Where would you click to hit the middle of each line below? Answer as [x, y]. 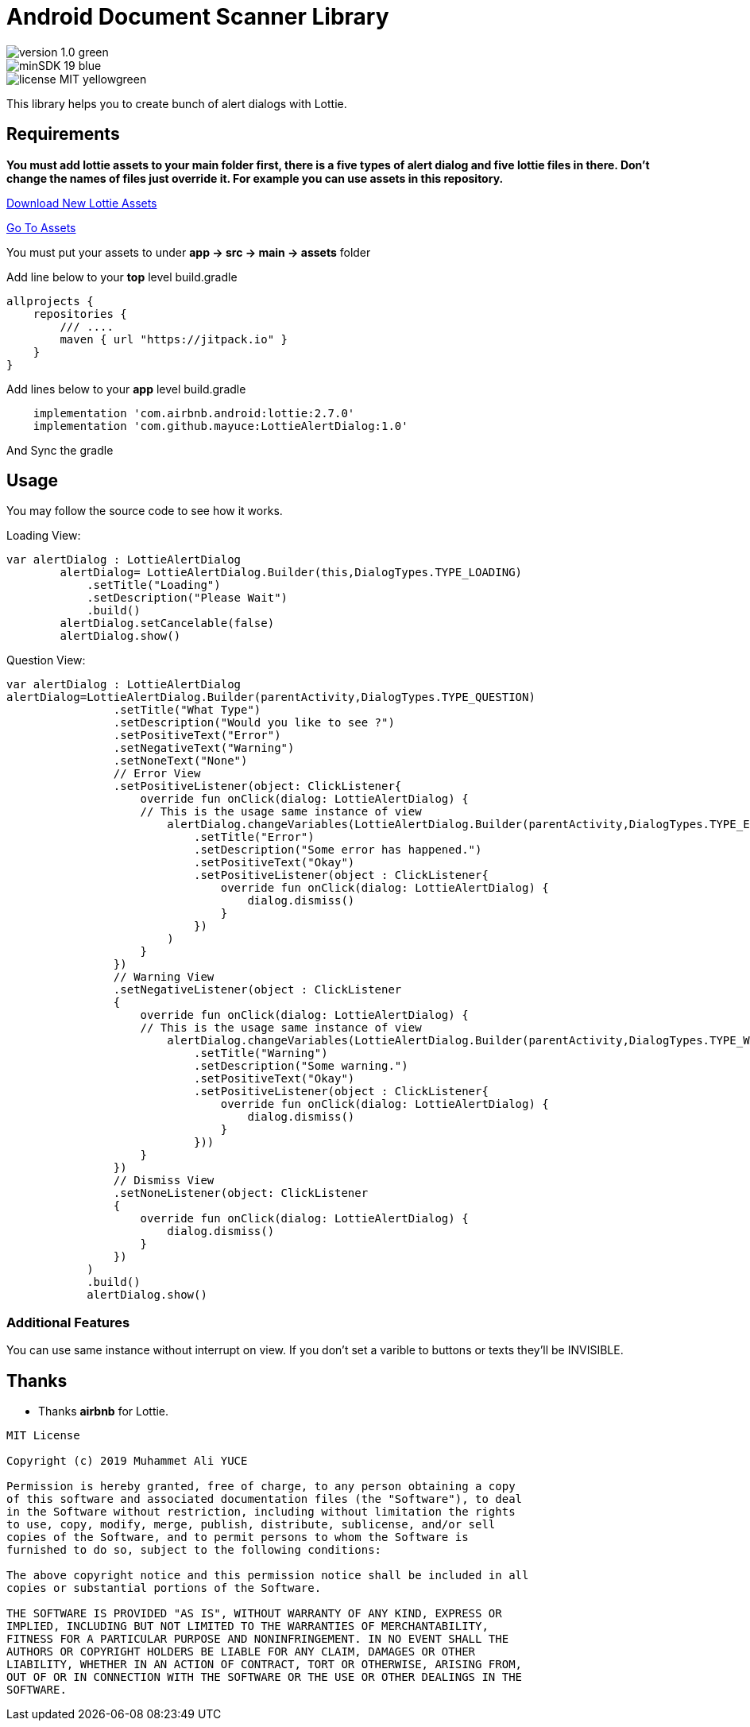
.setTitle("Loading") [154, 585]
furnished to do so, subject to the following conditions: [194, 1550]
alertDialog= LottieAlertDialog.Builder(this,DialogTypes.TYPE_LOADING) [291, 573]
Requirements [63, 134]
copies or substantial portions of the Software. [164, 1588]
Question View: [46, 660]
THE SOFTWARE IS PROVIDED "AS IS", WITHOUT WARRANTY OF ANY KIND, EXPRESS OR [254, 1614]
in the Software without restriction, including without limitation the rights [261, 1512]
